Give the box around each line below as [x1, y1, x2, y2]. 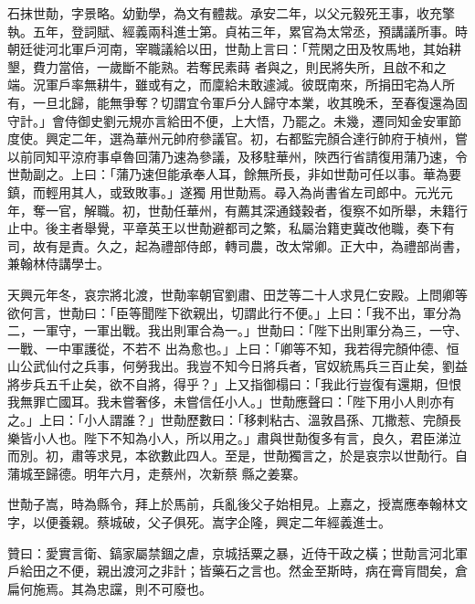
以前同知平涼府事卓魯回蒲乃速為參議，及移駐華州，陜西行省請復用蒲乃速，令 [7, 146, 468, 165]
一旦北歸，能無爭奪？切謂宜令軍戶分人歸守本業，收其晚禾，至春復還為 [32, 92, 455, 111]
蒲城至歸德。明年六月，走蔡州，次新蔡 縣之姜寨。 [7, 463, 306, 482]
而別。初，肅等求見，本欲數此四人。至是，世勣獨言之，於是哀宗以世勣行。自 [7, 446, 468, 465]
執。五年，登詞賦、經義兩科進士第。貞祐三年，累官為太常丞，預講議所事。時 [7, 21, 468, 40]
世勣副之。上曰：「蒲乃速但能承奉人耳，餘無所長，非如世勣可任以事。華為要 [7, 164, 461, 184]
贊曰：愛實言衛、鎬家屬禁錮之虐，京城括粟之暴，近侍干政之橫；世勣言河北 [7, 543, 455, 562]
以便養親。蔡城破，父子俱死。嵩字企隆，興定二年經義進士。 [32, 513, 391, 532]
